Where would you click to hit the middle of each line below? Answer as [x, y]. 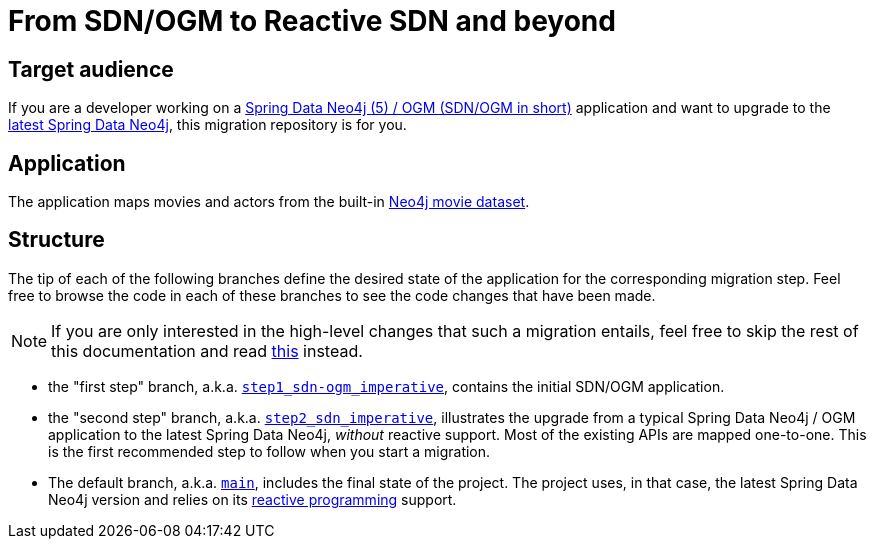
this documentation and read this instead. [207, 350]
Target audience [91, 69]
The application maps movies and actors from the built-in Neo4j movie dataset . [269, 202]
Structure [56, 240]
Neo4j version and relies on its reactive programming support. [252, 499]
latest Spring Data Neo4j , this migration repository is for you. [207, 125]
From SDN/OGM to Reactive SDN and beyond [312, 21]
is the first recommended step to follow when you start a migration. [269, 451]
